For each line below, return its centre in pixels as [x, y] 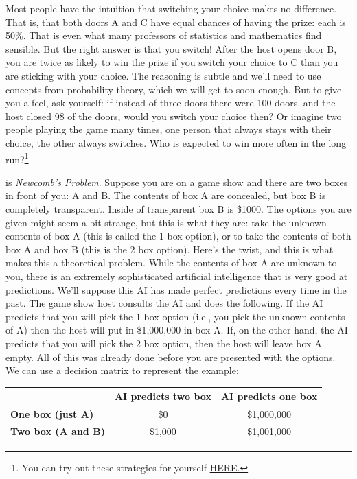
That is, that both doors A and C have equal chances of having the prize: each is [176, 22]
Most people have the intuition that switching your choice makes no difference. [171, 8]
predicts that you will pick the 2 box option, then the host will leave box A [164, 343]
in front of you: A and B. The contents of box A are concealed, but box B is [166, 195]
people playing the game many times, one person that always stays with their [169, 129]
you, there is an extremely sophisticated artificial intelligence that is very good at [177, 276]
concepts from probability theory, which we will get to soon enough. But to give [174, 89]
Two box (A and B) [58, 431]
